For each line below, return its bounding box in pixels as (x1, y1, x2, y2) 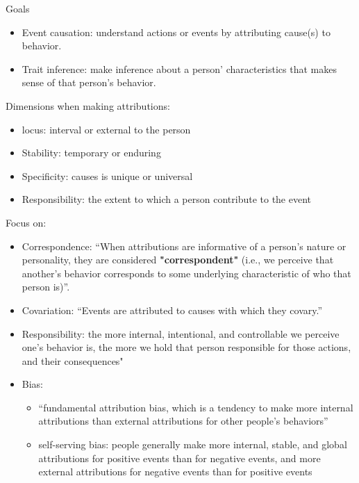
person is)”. (22, 279, 70, 294)
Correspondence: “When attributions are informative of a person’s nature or (22, 238, 347, 253)
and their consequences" (22, 353, 124, 368)
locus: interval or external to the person (22, 122, 191, 136)
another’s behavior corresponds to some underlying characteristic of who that (22, 265, 351, 280)
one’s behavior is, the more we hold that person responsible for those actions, (22, 340, 351, 354)
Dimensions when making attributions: (6, 98, 170, 113)
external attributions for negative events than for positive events (38, 464, 312, 479)
